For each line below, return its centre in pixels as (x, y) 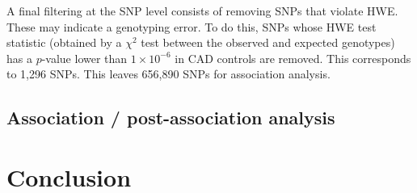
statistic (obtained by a (64, 42)
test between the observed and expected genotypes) (268, 42)
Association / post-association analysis (171, 117)
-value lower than (84, 58)
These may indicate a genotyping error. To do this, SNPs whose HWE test (192, 26)
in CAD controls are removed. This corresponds (293, 58)
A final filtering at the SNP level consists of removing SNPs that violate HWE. (202, 10)
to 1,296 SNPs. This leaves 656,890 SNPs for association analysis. (168, 74)
